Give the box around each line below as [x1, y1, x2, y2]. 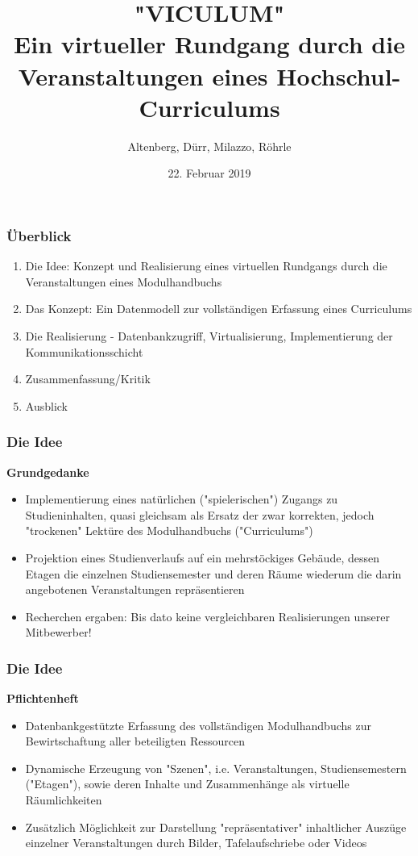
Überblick [6, 225, 72, 245]
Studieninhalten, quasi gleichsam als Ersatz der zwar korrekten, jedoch [25, 506, 375, 523]
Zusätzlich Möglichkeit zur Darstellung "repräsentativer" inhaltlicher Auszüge [25, 818, 407, 835]
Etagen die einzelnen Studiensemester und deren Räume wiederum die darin [25, 565, 402, 582]
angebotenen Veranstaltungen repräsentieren [25, 581, 245, 598]
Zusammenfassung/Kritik [25, 370, 151, 387]
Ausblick [25, 397, 68, 414]
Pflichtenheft [6, 690, 79, 707]
